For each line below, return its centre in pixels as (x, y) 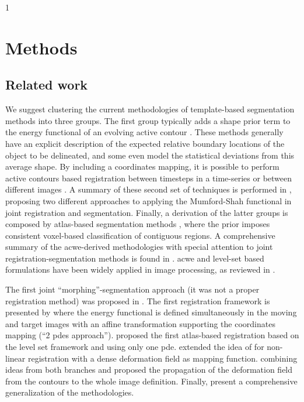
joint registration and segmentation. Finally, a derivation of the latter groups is (147, 212)
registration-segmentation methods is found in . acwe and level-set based (135, 258)
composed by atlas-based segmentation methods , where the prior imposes (138, 224)
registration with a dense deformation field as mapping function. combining (163, 358)
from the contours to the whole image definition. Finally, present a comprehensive (151, 381)
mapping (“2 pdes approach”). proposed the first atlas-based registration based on (152, 335)
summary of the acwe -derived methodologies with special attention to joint (139, 247)
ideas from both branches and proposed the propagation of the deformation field (149, 370)
